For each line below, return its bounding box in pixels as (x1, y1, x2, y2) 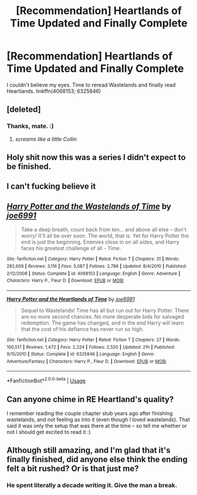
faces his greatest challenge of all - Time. (20, 245, 122, 252)
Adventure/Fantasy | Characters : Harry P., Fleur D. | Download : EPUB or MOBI (6, 359, 167, 364)
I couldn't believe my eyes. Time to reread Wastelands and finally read (6, 81, 176, 88)
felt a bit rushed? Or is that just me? (6, 464, 139, 474)
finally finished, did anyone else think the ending (6, 455, 188, 465)
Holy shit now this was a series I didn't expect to (6, 152, 186, 162)
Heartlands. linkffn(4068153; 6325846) (6, 87, 101, 94)
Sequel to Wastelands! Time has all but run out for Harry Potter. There (20, 306, 189, 314)
